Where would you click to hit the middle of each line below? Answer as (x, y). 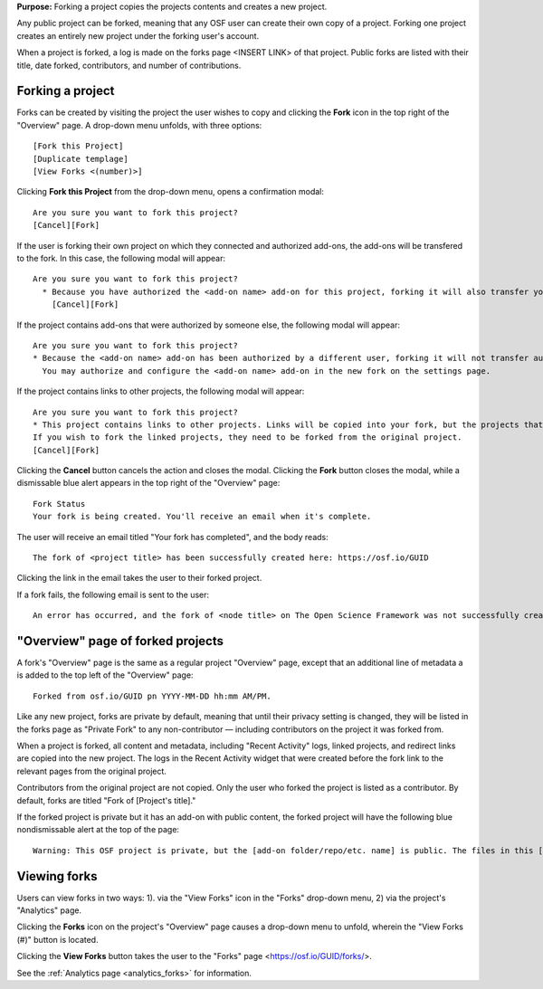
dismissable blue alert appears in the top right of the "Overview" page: (148, 483)
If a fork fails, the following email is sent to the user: (113, 594)
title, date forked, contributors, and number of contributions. (129, 65)
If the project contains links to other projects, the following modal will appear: (161, 391)
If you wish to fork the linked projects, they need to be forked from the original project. (248, 437)
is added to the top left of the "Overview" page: (105, 675)
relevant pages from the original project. (92, 771)
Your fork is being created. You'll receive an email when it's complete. (202, 517)
